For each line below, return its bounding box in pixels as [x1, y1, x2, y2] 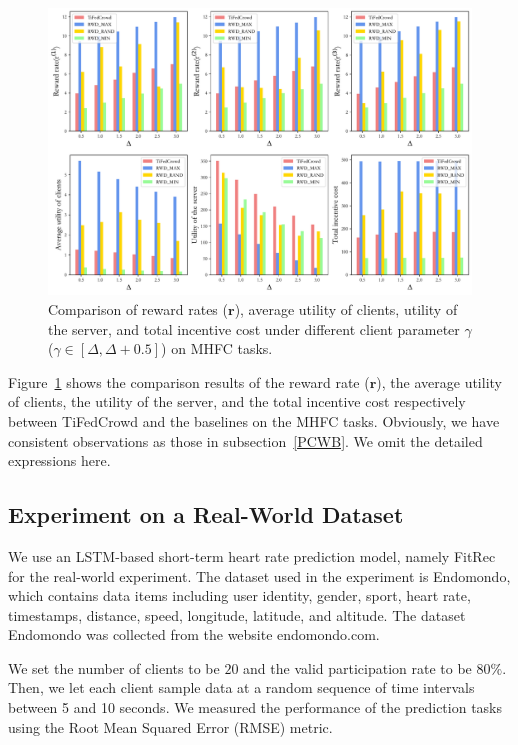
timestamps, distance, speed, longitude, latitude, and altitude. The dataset [8, 604, 466, 625]
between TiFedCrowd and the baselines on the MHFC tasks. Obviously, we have [8, 410, 500, 431]
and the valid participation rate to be [243, 657, 472, 678]
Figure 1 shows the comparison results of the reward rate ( [8, 371, 370, 392]
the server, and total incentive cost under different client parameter [48, 318, 460, 339]
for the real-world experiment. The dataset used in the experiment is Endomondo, [8, 565, 511, 586]
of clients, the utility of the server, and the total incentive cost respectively [8, 391, 466, 412]
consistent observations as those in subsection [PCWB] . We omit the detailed [8, 430, 483, 451]
